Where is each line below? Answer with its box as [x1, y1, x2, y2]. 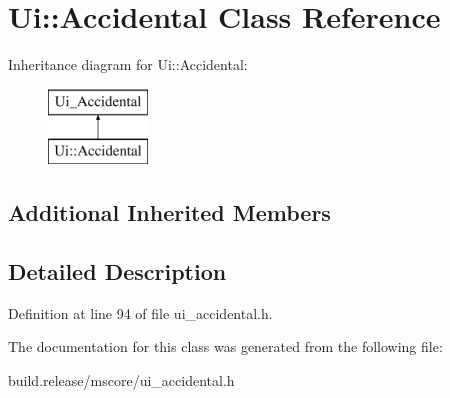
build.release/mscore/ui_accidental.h [8, 370, 235, 391]
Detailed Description [8, 256, 227, 287]
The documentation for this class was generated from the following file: [8, 336, 443, 357]
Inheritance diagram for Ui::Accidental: [8, 54, 248, 75]
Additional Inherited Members [8, 197, 331, 228]
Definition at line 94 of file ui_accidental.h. [8, 302, 273, 323]
